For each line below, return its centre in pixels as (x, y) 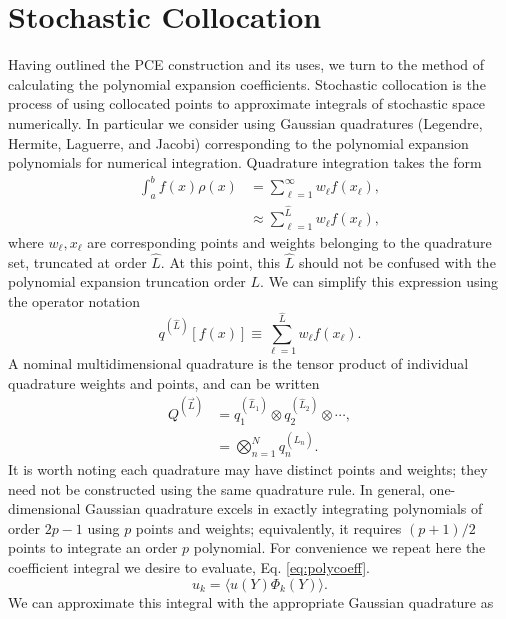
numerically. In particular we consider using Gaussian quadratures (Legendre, (245, 122)
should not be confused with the (397, 261)
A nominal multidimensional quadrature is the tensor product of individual (238, 363)
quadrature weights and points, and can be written (164, 382)
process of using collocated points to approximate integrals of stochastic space (247, 103)
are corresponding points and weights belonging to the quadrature (289, 241)
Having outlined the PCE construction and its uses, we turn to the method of (246, 64)
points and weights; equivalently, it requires (268, 527)
